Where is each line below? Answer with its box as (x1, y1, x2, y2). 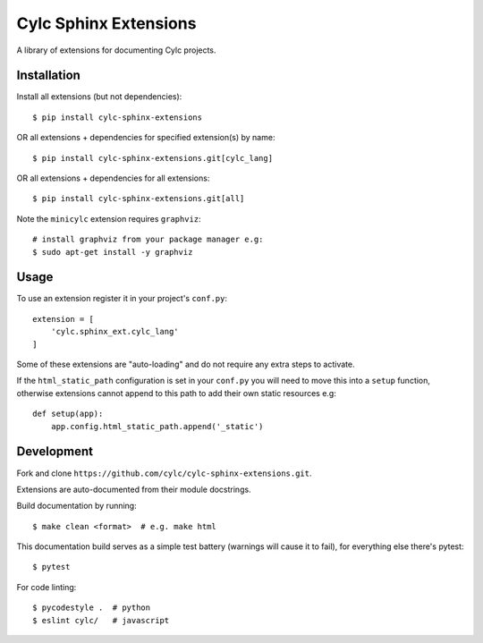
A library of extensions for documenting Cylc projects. (16, 45, 216, 55)
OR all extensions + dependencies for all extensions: (16, 173, 210, 183)
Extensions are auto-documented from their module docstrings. (16, 484, 251, 495)
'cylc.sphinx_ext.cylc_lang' (50, 326, 179, 337)
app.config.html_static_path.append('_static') (50, 421, 264, 431)
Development (16, 444, 94, 460)
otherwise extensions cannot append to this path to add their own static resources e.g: (16, 387, 337, 398)
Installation (16, 68, 80, 83)
